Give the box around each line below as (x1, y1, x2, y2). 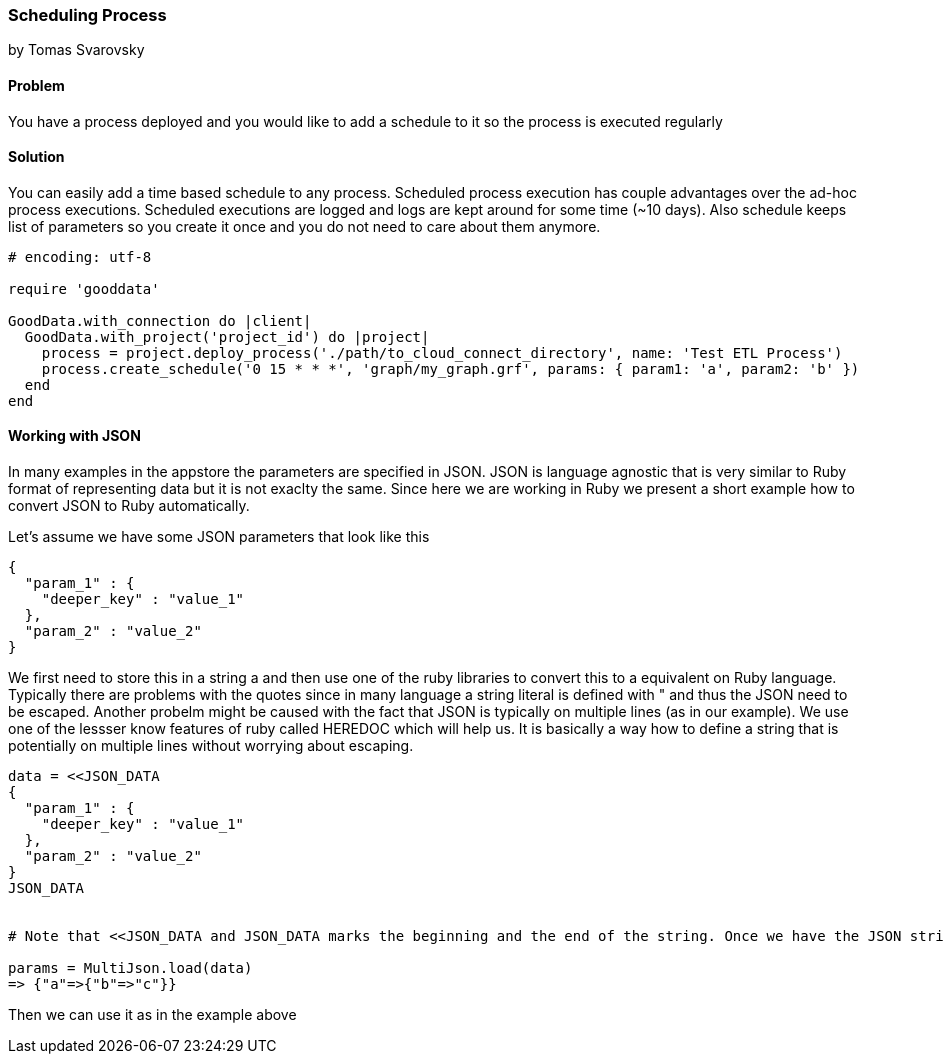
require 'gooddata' (8, 280, 160, 297)
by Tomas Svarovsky (8, 41, 145, 59)
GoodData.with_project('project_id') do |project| (24, 328, 430, 345)
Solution (8, 148, 65, 166)
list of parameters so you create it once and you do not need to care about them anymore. (8, 217, 601, 235)
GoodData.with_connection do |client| (8, 312, 312, 329)
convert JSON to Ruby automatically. (8, 497, 250, 515)
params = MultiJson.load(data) (8, 960, 253, 977)
